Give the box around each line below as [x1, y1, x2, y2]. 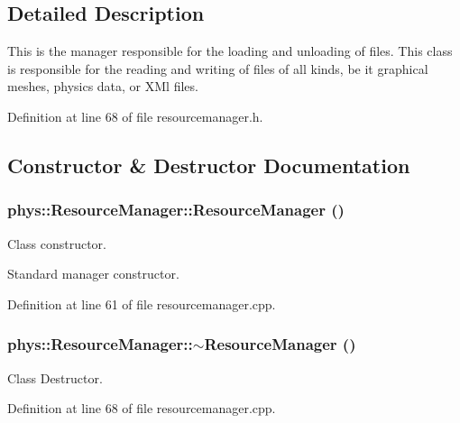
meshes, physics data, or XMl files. [7, 77, 198, 96]
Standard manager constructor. [7, 264, 179, 283]
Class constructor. [7, 234, 106, 253]
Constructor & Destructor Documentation [7, 151, 410, 179]
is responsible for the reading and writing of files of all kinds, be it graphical [7, 59, 428, 78]
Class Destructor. [7, 368, 103, 387]
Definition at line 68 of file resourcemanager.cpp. [7, 399, 276, 418]
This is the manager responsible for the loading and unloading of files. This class [7, 41, 453, 60]
